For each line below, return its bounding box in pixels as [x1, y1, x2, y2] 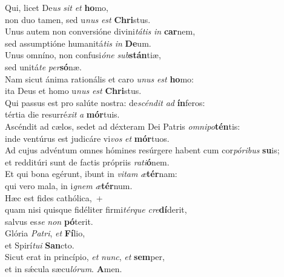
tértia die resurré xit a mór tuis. [5, 108, 120, 121]
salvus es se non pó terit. [5, 215, 93, 227]
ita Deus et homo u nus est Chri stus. [5, 84, 142, 97]
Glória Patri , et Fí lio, [5, 227, 85, 239]
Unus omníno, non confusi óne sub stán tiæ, [5, 48, 161, 61]
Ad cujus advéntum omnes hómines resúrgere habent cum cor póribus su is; [5, 144, 280, 156]
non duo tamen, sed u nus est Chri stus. [5, 13, 151, 25]
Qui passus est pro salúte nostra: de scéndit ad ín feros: [5, 96, 205, 108]
